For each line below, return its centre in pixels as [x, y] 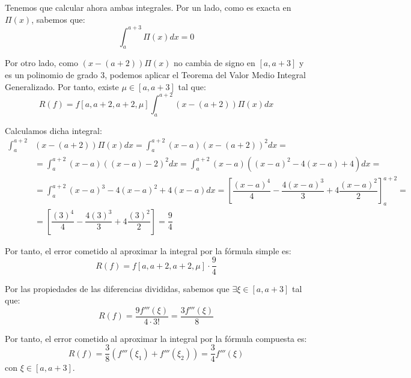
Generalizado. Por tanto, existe [62, 86]
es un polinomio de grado [51, 75]
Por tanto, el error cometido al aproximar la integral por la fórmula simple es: [148, 250]
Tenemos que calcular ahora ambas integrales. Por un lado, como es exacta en [148, 7]
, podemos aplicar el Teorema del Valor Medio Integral [205, 75]
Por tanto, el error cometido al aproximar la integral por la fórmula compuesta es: [156, 338]
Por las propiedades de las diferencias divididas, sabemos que [117, 288]
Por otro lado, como [41, 63]
